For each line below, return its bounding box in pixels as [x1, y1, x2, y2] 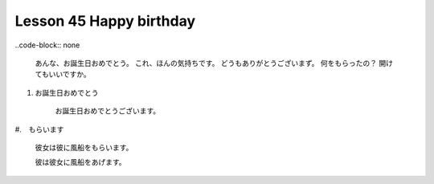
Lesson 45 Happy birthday [14, 12, 196, 30]
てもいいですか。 [35, 69, 92, 80]
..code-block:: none [14, 40, 80, 50]
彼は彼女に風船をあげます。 [35, 157, 126, 167]
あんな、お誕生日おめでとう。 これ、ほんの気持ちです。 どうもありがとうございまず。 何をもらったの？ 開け [35, 58, 394, 67]
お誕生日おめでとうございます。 [55, 106, 161, 116]
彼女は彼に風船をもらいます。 [35, 142, 133, 152]
